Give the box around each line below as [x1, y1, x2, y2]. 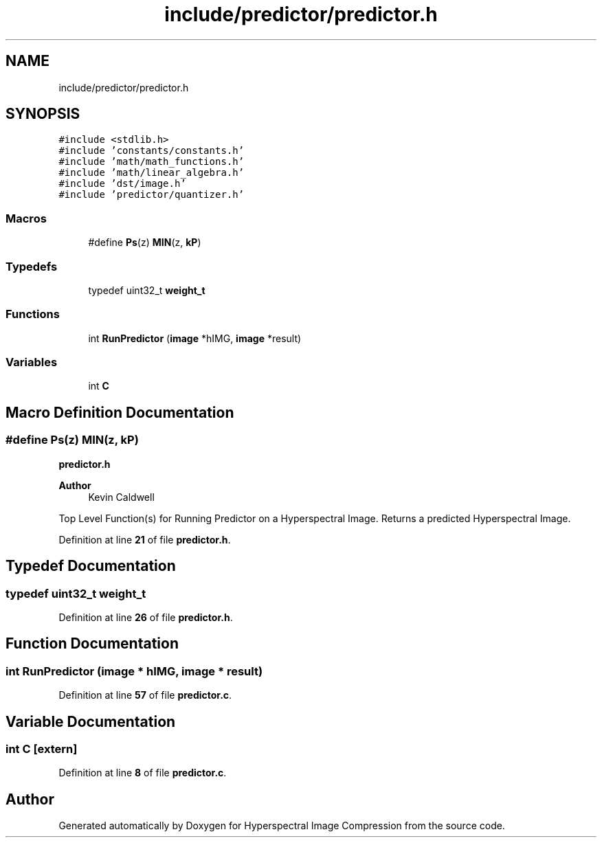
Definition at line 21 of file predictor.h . [58, 533, 231, 546]
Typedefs [5, 259, 58, 273]
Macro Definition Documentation [5, 403, 234, 421]
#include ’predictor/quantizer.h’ [58, 189, 245, 201]
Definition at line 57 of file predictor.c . [58, 689, 232, 701]
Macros [5, 211, 47, 225]
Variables [5, 355, 58, 370]
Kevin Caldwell [88, 491, 155, 503]
